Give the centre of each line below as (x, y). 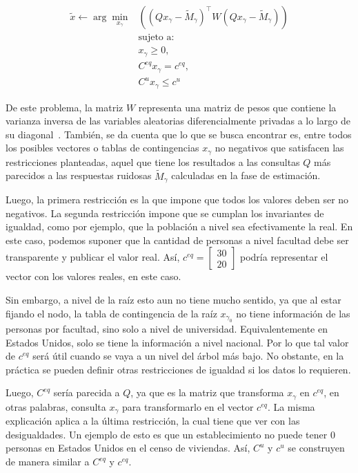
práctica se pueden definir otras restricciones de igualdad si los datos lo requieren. (178, 369)
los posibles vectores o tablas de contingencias (102, 148)
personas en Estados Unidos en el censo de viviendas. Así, (128, 448)
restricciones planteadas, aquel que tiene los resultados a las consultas (153, 161)
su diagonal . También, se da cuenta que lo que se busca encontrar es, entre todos (179, 134)
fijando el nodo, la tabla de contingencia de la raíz (111, 313)
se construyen (316, 448)
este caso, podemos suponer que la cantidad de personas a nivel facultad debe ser (177, 240)
